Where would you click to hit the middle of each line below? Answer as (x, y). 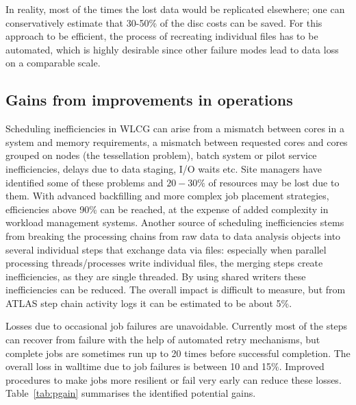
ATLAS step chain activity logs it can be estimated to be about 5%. (149, 303)
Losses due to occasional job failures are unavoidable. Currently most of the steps (177, 326)
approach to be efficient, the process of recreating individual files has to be (162, 36)
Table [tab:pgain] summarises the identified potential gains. (131, 393)
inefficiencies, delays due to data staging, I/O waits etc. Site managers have (164, 168)
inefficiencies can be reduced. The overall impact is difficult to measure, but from (176, 290)
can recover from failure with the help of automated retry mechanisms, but (163, 340)
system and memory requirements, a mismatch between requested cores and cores (177, 142)
